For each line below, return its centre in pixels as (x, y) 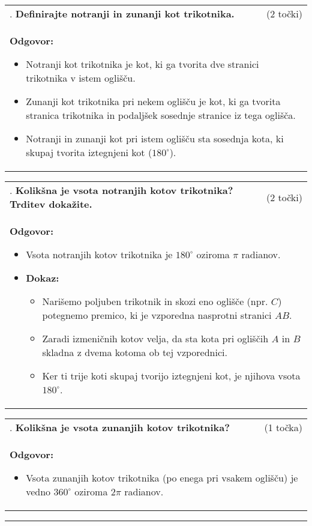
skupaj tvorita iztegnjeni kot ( (89, 152)
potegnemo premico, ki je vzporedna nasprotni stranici (157, 315)
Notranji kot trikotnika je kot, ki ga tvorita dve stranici (142, 64)
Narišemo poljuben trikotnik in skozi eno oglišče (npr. (155, 301)
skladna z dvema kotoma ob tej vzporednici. (135, 352)
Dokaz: (43, 278)
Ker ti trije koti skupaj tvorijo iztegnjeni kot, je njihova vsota (171, 376)
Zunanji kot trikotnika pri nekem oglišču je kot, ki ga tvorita (153, 101)
